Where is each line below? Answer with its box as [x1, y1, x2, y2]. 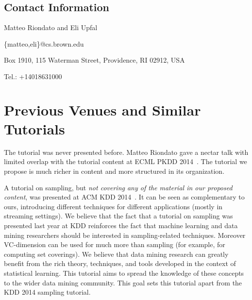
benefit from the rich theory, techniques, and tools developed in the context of [4, 258, 236, 268]
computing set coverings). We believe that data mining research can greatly [4, 249, 229, 259]
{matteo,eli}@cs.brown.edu [4, 38, 84, 49]
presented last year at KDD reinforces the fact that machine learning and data [4, 220, 238, 231]
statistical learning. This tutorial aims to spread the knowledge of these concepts [4, 268, 244, 278]
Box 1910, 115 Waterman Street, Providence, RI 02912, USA [4, 55, 185, 65]
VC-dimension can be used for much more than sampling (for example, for [4, 239, 225, 250]
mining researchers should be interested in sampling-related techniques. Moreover [4, 230, 246, 240]
